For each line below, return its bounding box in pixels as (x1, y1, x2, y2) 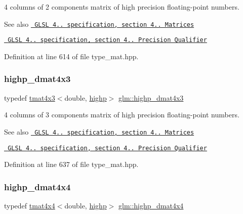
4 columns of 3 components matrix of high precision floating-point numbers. (4, 109, 239, 120)
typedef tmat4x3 (4, 92, 55, 103)
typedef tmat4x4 (4, 200, 55, 211)
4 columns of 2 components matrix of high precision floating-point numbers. (4, 2, 239, 12)
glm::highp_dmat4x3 (118, 92, 184, 103)
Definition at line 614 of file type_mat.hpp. (4, 51, 139, 61)
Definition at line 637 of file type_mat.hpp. (4, 159, 139, 169)
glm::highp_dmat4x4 (118, 200, 184, 211)
